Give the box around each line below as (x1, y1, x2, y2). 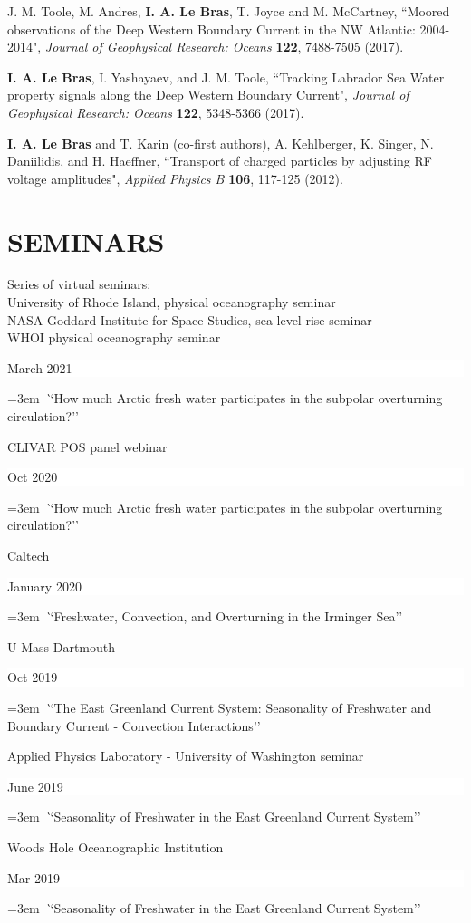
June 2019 (7, 776, 63, 795)
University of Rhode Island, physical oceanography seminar (7, 293, 336, 312)
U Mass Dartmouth (7, 637, 115, 656)
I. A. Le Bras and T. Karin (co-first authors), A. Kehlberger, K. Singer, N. (7, 133, 434, 152)
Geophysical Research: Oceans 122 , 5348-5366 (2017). (7, 102, 304, 121)
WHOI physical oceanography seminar (7, 328, 221, 347)
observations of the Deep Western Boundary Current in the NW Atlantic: (7, 19, 416, 38)
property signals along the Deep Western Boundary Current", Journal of (7, 85, 409, 104)
